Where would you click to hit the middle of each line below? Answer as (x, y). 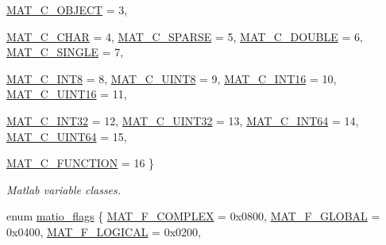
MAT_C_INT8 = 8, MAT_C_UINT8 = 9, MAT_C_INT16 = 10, (172, 78)
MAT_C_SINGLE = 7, (65, 52)
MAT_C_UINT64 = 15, (67, 136)
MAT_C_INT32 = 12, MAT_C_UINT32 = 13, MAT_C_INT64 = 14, (183, 120)
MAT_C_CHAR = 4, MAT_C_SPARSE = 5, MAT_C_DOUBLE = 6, (185, 36)
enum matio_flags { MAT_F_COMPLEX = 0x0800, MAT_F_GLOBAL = (193, 216)
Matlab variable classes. (64, 189)
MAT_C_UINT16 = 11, (67, 94)
